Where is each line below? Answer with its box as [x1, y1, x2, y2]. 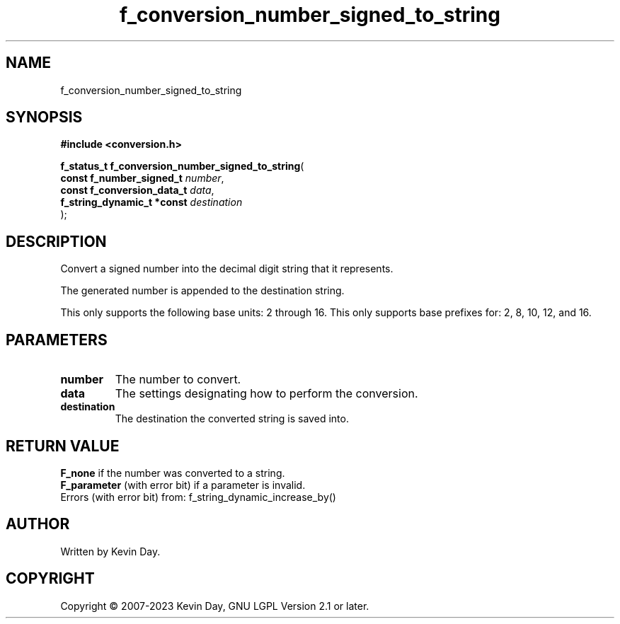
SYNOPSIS [6, 108, 83, 127]
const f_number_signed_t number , [60, 172, 224, 185]
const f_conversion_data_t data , [60, 184, 214, 197]
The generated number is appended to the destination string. [60, 284, 345, 297]
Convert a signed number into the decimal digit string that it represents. [60, 262, 394, 275]
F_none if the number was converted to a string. [60, 466, 285, 479]
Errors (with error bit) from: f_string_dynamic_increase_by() [60, 490, 336, 503]
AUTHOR [6, 515, 70, 533]
